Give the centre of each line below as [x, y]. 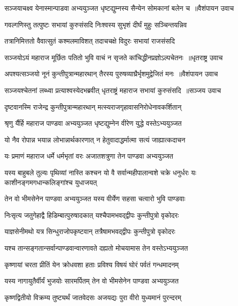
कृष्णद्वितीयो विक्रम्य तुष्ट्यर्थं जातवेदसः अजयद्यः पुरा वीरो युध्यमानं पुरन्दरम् [93, 297]
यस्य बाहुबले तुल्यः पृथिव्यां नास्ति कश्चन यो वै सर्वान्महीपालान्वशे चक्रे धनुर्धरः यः [100, 172]
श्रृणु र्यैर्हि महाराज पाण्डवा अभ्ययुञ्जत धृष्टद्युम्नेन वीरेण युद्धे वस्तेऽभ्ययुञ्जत [93, 123]
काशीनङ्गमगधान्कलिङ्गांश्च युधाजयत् [51, 182]
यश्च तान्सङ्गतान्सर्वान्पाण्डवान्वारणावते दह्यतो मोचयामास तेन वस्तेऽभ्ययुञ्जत [96, 247]
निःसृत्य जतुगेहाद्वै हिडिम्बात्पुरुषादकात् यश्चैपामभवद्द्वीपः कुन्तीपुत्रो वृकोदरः [92, 215]
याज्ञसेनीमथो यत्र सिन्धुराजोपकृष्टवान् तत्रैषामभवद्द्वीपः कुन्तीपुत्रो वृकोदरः [90, 231]
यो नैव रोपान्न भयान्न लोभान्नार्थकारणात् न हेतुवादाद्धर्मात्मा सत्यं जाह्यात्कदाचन [95, 139]
